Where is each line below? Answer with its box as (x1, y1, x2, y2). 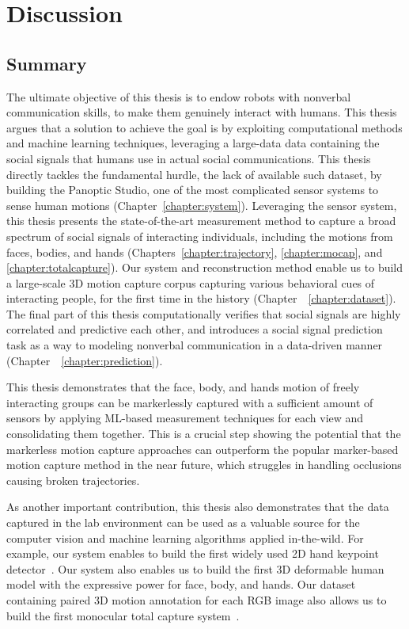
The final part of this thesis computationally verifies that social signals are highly (6, 305, 401, 322)
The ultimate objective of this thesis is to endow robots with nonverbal (6, 88, 351, 105)
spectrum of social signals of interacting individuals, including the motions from (6, 227, 393, 244)
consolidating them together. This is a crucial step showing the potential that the (6, 425, 401, 442)
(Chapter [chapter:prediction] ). (6, 352, 163, 368)
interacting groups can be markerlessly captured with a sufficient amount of (6, 394, 373, 410)
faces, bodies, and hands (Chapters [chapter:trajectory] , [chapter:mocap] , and (6, 243, 383, 260)
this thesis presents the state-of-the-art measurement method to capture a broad (6, 212, 396, 229)
